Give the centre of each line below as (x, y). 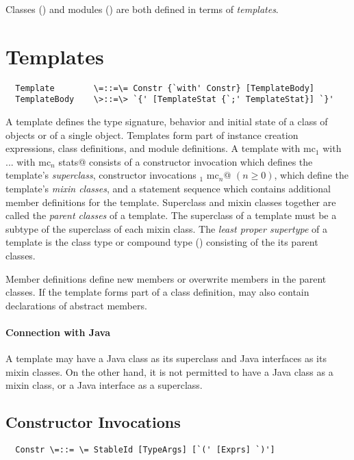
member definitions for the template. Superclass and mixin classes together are (171, 202)
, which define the (311, 175)
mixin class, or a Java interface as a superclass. (104, 385)
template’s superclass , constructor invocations (101, 175)
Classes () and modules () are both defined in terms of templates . (142, 9)
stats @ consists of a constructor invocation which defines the (186, 161)
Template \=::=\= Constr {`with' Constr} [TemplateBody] (165, 88)
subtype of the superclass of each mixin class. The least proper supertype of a (166, 228)
